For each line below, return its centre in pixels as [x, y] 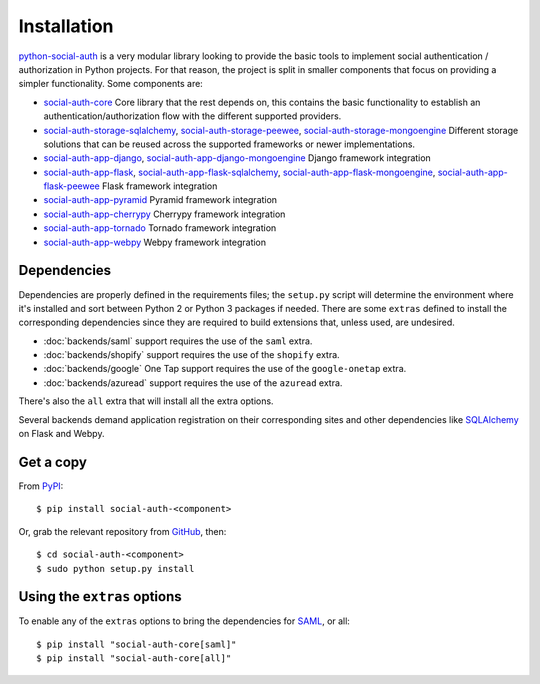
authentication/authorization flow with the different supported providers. [192, 116]
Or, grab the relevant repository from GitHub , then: [122, 531]
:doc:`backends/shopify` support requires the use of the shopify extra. [191, 355]
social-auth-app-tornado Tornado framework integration [160, 228]
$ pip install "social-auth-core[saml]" [136, 644]
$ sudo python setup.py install [115, 568]
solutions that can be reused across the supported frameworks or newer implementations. [229, 144]
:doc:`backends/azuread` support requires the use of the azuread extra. [193, 382]
